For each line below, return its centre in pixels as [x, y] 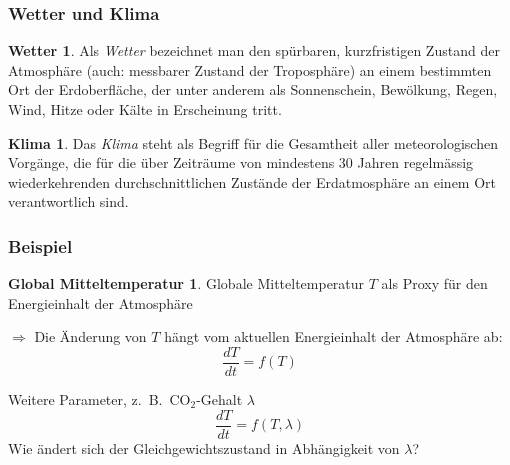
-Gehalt [219, 399]
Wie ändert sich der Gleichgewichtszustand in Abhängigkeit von [204, 447]
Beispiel [40, 245]
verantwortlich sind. [68, 201]
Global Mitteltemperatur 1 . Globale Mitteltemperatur [186, 283]
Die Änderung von [90, 336]
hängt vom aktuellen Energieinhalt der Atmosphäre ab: [333, 336]
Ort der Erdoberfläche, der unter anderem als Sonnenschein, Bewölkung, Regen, [253, 89]
